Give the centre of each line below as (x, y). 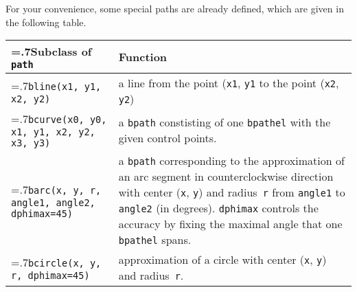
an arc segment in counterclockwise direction (226, 177)
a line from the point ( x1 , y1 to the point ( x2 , (229, 83)
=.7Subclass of (51, 52)
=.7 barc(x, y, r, (56, 189)
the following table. (46, 22)
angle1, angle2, (53, 202)
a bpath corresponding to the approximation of (231, 161)
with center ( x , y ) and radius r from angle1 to (232, 192)
